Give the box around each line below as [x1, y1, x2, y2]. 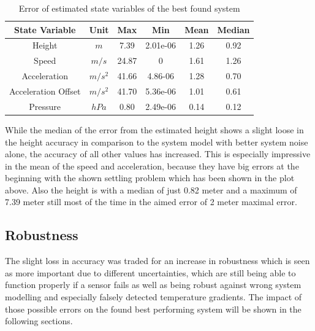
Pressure [29, 99, 61, 112]
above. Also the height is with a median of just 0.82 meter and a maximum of [5, 183, 297, 196]
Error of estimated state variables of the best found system [18, 2, 240, 14]
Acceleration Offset [9, 84, 81, 97]
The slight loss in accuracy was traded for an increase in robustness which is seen [5, 254, 310, 267]
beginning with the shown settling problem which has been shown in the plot [5, 171, 295, 184]
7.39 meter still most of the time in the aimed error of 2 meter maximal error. [5, 195, 297, 208]
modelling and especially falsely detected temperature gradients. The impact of [5, 290, 302, 303]
